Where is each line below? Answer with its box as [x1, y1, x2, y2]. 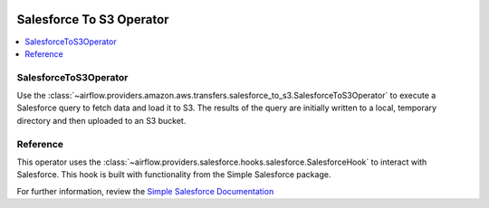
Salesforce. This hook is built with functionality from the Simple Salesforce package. [16, 169, 331, 180]
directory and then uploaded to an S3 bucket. [16, 115, 187, 126]
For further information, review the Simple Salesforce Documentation [16, 185, 274, 196]
